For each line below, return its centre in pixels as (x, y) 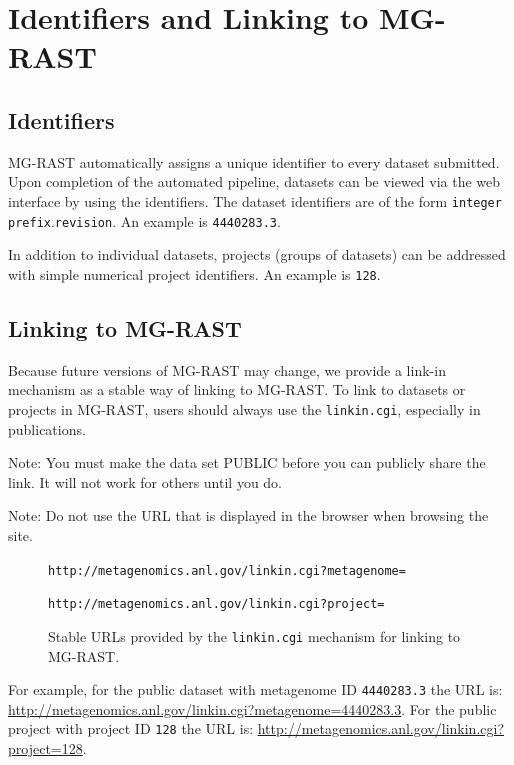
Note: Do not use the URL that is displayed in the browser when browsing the (248, 515)
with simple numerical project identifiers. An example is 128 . (194, 273)
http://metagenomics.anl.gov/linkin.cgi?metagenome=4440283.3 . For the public (252, 708)
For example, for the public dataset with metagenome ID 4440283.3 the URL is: (255, 689)
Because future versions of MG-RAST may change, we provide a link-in (227, 369)
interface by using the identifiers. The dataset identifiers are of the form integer (255, 200)
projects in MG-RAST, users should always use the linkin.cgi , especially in (244, 408)
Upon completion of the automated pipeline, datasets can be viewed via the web (254, 181)
